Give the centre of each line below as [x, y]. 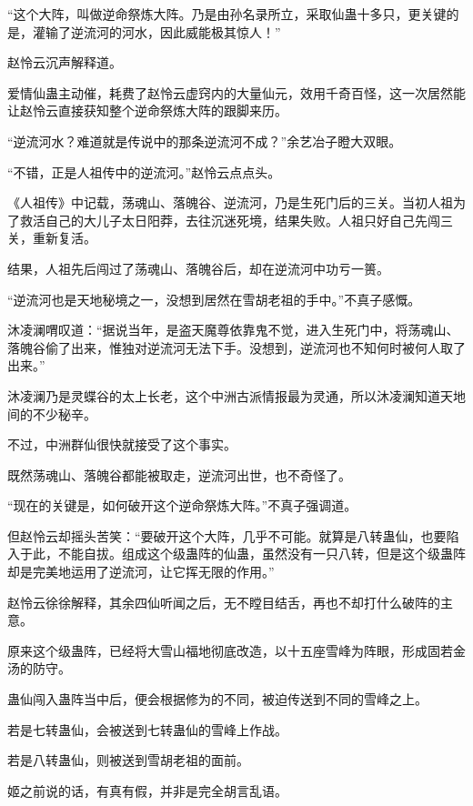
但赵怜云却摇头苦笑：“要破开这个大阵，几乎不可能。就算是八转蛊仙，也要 [227, 535]
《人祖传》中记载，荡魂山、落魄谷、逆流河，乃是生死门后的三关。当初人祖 [230, 202]
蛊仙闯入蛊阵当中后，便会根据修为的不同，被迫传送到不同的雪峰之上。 [217, 699]
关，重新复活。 [52, 238]
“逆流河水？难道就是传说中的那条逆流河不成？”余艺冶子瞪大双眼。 [205, 141]
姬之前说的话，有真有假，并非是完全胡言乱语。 [147, 790]
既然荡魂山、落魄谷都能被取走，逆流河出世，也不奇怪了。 [179, 474]
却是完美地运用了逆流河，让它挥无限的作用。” [141, 572]
